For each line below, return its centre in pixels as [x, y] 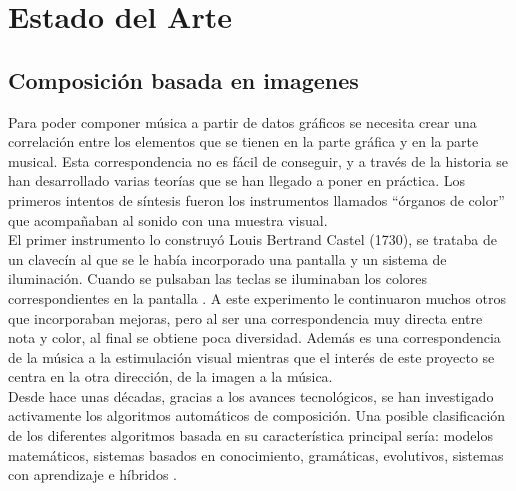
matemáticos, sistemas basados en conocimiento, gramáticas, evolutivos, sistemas [256, 454]
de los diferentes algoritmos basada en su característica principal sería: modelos [250, 435]
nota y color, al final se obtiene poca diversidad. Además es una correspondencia [254, 337]
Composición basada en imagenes [183, 79]
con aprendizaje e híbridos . [92, 474]
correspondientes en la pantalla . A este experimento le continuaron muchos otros [257, 297]
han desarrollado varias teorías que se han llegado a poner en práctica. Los [236, 180]
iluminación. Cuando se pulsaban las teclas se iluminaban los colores [218, 278]
